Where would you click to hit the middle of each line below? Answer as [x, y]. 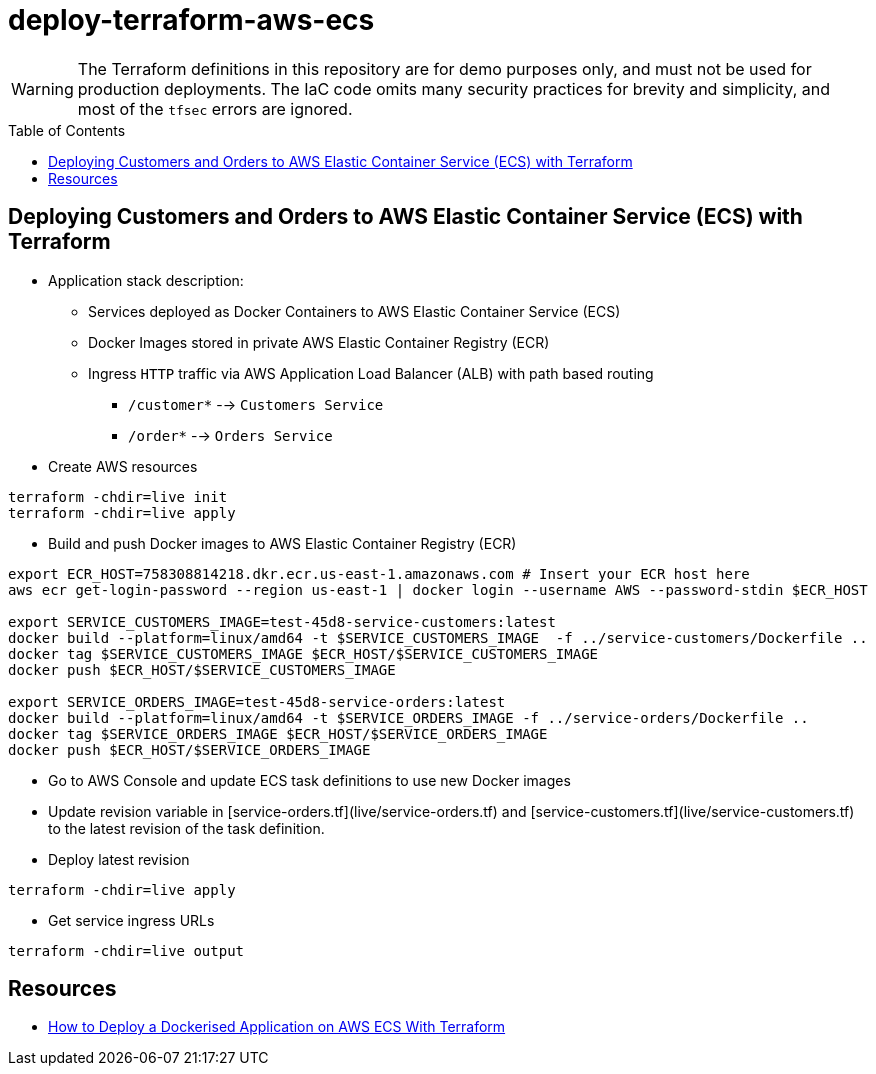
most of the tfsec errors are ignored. [215, 108]
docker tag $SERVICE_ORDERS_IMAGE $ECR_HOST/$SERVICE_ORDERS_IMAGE [278, 733]
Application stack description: [146, 280]
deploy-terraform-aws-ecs [191, 20]
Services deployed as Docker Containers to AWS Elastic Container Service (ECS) [354, 311]
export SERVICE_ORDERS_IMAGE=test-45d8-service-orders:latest [257, 701]
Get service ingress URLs [131, 920]
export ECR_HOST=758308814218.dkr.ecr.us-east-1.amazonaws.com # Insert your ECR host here [379, 573]
